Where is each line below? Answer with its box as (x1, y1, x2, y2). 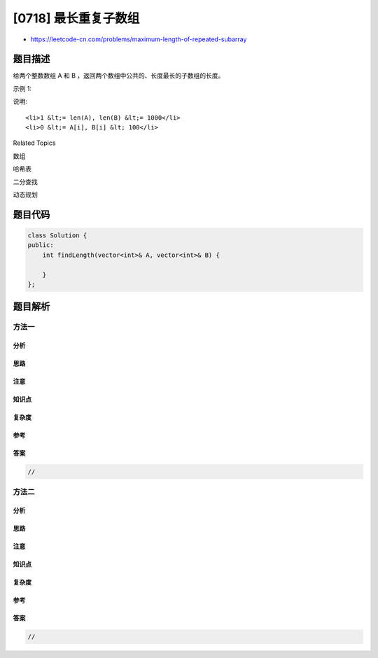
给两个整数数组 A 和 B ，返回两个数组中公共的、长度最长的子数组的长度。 (13, 71, 225, 80)
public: (27, 241, 54, 249)
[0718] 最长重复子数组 (13, 10, 140, 26)
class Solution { (27, 231, 87, 239)
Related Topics (13, 139, 56, 147)
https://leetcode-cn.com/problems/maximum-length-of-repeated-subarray (30, 35, 247, 43)
